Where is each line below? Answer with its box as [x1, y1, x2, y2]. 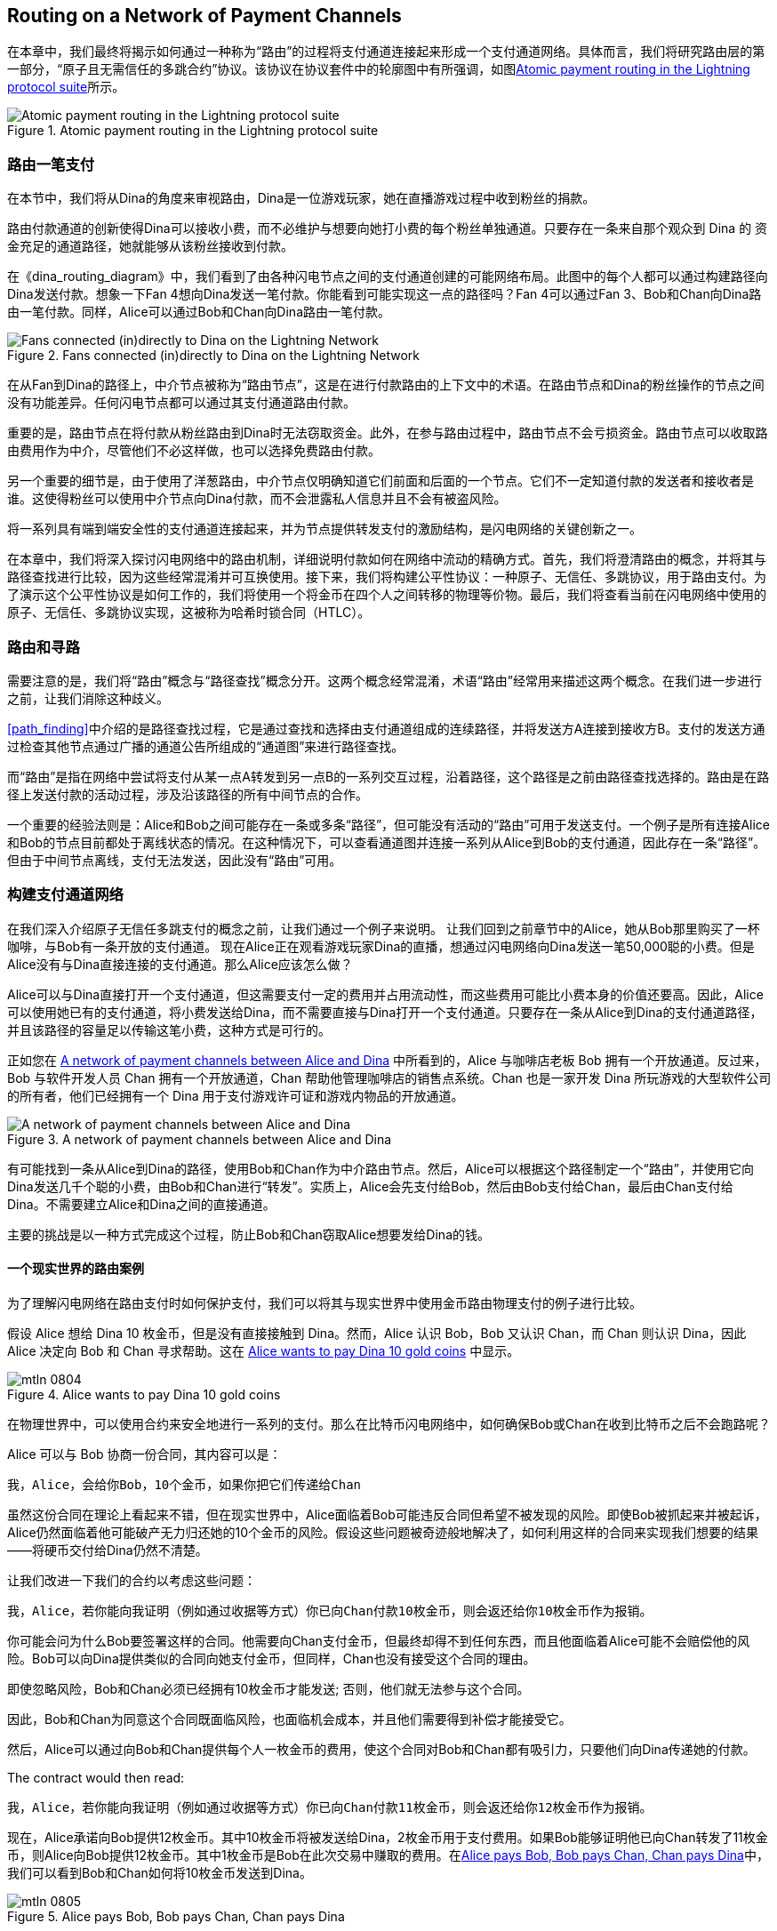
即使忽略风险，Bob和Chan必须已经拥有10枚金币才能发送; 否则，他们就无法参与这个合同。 [7, 1680, 530, 1696]
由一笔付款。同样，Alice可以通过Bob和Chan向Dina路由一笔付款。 [7, 304, 390, 320]
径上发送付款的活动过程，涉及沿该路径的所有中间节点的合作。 [7, 786, 368, 802]
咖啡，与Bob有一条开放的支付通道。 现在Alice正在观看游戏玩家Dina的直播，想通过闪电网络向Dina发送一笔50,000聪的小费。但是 [7, 938, 755, 954]
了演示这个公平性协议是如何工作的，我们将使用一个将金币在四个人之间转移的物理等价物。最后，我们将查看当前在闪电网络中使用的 [7, 587, 766, 603]
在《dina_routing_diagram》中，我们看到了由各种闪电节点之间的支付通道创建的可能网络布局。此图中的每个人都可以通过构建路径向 [7, 268, 768, 284]
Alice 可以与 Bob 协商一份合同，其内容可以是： [7, 1446, 282, 1462]
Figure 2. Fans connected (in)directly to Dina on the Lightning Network [7, 348, 421, 364]
